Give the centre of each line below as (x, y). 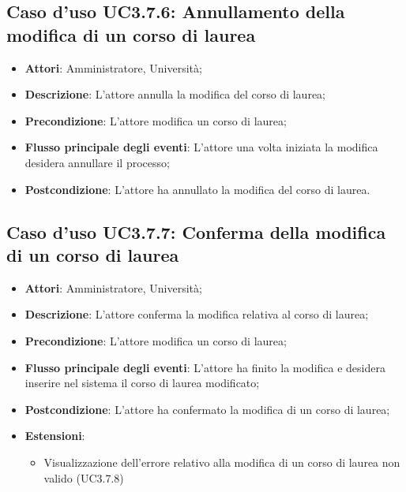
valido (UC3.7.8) (84, 477)
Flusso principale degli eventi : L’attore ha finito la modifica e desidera (205, 367)
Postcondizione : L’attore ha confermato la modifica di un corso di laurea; (207, 409)
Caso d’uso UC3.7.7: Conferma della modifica (196, 231)
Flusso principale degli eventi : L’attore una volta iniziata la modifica (201, 147)
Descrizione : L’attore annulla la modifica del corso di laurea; (175, 94)
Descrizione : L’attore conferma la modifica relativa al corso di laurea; (197, 314)
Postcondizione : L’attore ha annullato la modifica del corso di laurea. (197, 189)
